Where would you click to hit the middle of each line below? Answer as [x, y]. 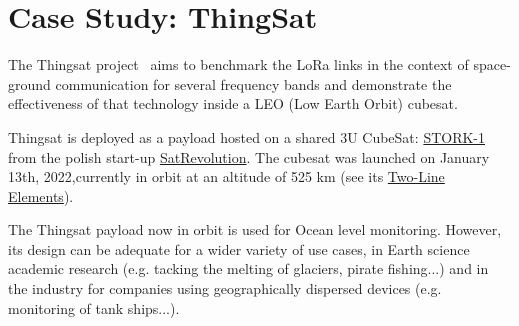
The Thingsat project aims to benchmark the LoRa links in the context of [238, 64]
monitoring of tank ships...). [94, 307]
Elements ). [41, 195]
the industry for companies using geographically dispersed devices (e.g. [225, 288]
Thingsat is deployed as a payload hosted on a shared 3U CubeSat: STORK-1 [247, 136]
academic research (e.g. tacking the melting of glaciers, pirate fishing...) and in [248, 268]
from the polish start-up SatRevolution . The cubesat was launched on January [249, 156]
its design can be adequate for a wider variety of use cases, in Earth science [239, 248]
